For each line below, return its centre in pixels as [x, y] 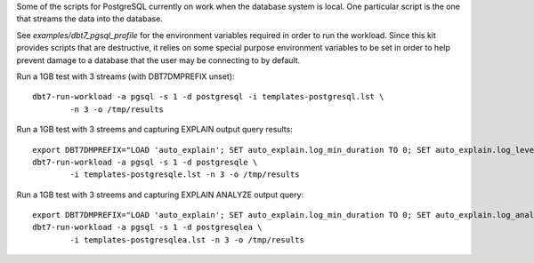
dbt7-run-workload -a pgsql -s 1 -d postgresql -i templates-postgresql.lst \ [208, 97]
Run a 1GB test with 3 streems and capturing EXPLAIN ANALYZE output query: [160, 195]
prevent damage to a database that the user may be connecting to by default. [158, 60]
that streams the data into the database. [90, 19]
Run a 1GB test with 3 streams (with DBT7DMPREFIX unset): [125, 76]
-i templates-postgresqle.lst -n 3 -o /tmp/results [185, 175]
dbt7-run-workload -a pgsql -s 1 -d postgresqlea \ [147, 227]
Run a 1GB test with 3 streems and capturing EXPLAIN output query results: [154, 130]
